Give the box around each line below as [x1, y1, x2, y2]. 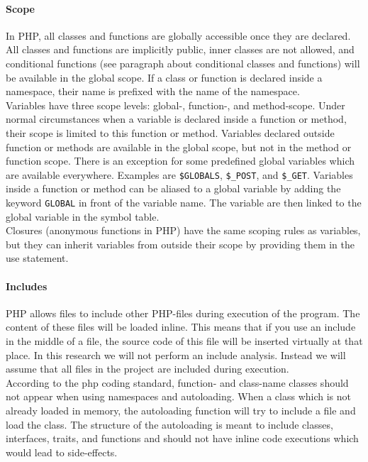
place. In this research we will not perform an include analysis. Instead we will [6, 347, 346, 362]
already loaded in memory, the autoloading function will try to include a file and [6, 402, 356, 417]
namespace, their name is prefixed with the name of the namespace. [6, 84, 300, 99]
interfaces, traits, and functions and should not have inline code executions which [6, 431, 359, 446]
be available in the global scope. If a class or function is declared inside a [6, 70, 323, 84]
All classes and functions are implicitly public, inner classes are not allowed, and [6, 42, 355, 57]
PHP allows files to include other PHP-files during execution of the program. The [6, 305, 360, 320]
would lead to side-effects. [6, 444, 118, 459]
